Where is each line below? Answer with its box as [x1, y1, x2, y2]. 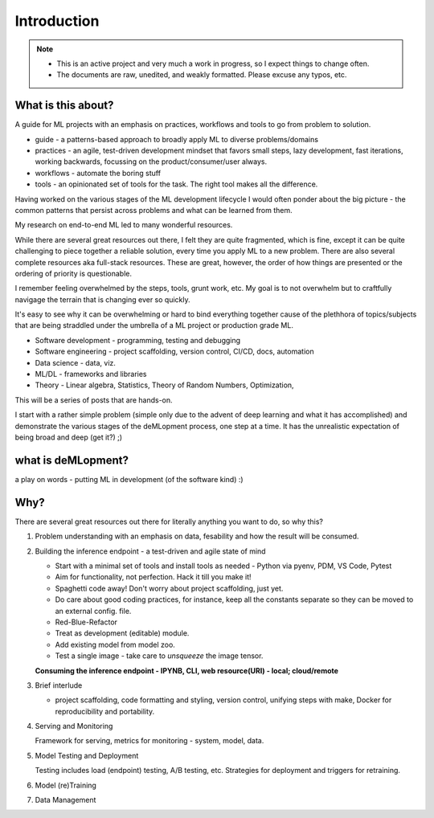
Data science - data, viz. [35, 358, 117, 367]
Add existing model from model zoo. [55, 640, 176, 649]
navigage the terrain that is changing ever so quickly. [14, 294, 190, 305]
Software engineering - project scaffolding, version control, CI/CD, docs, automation [35, 346, 314, 357]
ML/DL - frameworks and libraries [35, 370, 148, 379]
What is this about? [14, 99, 114, 112]
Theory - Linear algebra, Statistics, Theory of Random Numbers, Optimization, [35, 380, 294, 390]
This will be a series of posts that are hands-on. [14, 395, 173, 405]
